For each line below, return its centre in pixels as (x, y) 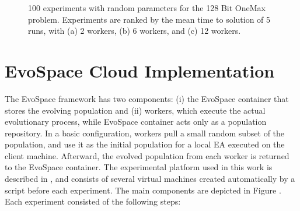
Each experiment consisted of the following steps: (93, 201)
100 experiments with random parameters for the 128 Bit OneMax (147, 8)
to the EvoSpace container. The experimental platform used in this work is (139, 167)
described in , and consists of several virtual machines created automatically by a (150, 179)
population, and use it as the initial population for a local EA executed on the (145, 144)
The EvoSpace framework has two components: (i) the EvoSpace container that (147, 98)
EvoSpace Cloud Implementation (140, 70)
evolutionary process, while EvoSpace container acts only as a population (136, 122)
